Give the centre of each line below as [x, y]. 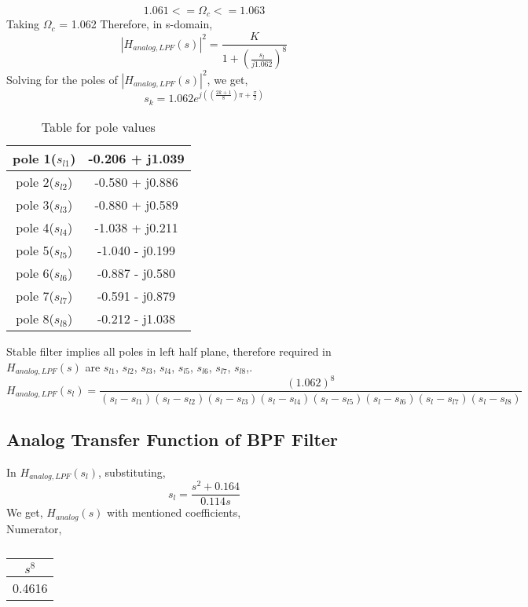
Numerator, [34, 528]
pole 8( [35, 318]
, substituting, [132, 472]
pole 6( [35, 272]
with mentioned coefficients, [174, 512]
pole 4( [35, 227]
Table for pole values [98, 126]
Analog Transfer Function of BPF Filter [172, 439]
